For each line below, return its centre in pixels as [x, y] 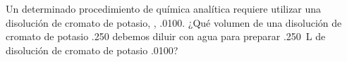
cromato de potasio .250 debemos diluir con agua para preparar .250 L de [166, 36]
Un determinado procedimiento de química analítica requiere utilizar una [164, 8]
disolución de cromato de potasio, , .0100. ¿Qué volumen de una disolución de [174, 22]
